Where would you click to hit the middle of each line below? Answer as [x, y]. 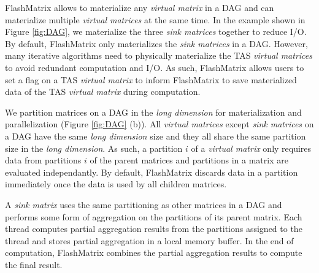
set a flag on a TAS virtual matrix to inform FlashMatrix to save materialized [151, 79]
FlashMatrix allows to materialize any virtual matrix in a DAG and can [140, 7]
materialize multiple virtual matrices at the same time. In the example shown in [155, 19]
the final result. [34, 264]
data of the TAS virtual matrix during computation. [103, 92]
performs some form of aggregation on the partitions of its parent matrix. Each [154, 216]
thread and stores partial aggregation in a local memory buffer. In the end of [149, 240]
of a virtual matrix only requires [251, 148]
